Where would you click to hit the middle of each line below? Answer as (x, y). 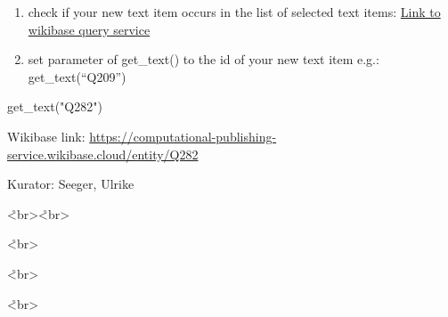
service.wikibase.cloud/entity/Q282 (103, 154)
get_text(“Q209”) (77, 76)
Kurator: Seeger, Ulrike (71, 184)
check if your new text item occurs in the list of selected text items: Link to (234, 12)
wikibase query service (89, 29)
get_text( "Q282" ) (55, 106)
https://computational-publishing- (183, 136)
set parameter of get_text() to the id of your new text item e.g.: (204, 59)
